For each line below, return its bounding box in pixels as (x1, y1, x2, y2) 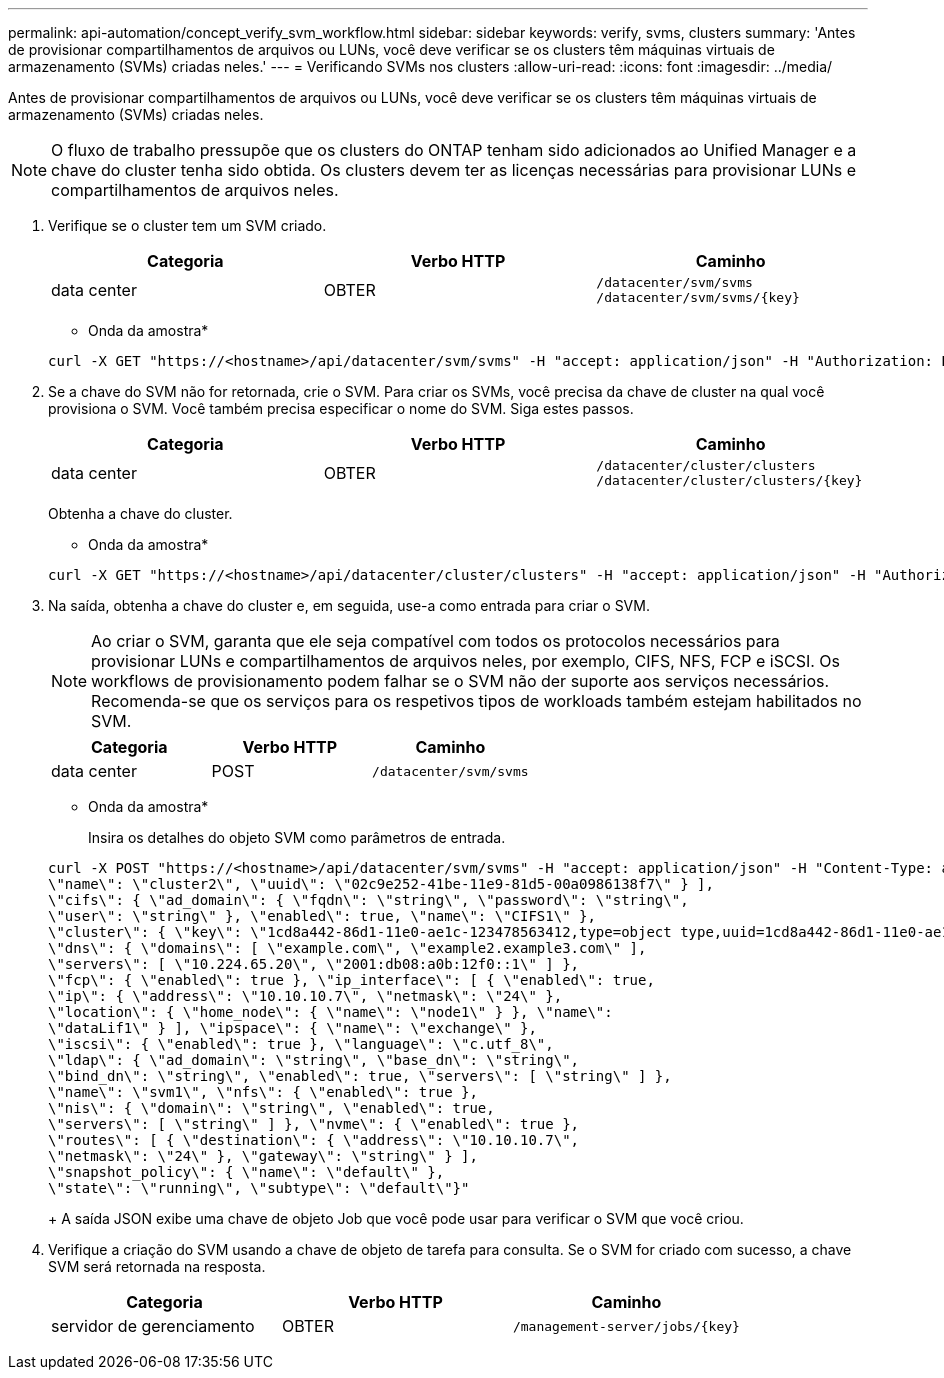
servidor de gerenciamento (51, 1316, 255, 1336)
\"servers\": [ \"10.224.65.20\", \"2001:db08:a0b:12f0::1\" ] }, (48, 956, 580, 972)
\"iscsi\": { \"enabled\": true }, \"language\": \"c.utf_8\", (48, 1036, 554, 1052)
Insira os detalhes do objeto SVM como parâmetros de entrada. (88, 829, 506, 846)
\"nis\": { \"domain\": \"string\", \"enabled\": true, (48, 1100, 495, 1116)
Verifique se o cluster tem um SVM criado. (48, 217, 327, 234)
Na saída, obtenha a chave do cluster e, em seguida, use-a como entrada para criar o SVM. (48, 597, 650, 614)
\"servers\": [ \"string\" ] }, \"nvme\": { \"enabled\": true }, (48, 1116, 580, 1132)
